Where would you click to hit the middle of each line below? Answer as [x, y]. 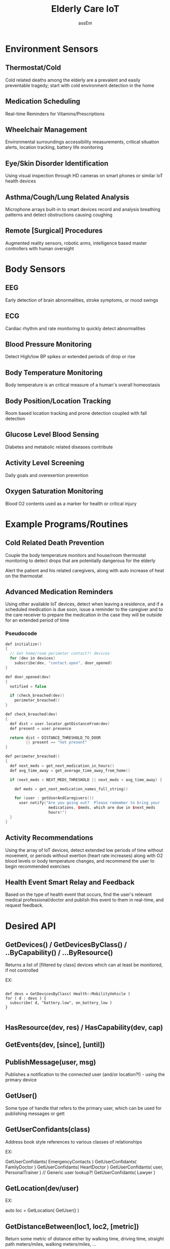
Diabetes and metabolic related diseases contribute [59, 447]
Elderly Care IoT [85, 9]
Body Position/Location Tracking [58, 401]
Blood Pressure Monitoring [49, 344]
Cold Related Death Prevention [55, 543]
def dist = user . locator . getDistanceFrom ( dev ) [60, 724]
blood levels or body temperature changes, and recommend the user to [80, 861]
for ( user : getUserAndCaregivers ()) [54, 798]
